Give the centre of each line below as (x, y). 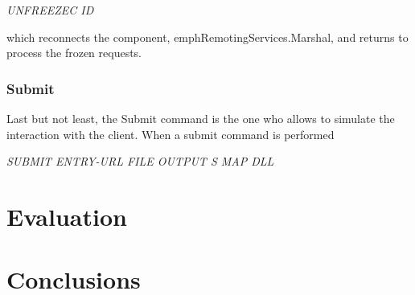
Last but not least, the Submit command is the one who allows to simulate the (201, 118)
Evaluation (67, 216)
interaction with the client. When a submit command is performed (171, 134)
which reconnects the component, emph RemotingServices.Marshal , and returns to (207, 37)
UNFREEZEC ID (50, 10)
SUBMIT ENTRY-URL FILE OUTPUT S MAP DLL (140, 161)
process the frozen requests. (74, 53)
